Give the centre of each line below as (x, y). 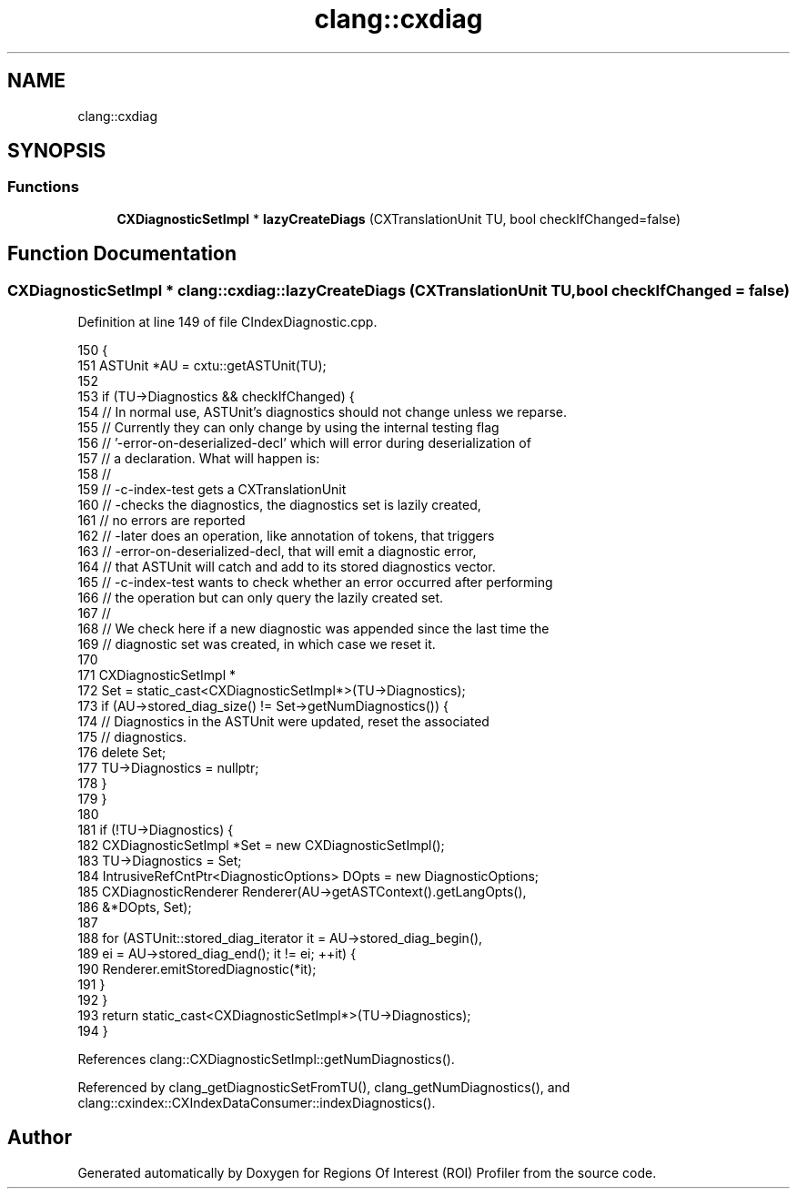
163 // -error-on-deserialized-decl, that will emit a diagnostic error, (277, 552)
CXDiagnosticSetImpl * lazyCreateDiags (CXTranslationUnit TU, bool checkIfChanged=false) (399, 218)
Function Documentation (122, 254)
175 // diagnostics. (132, 737)
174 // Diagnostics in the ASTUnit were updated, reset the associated (283, 722)
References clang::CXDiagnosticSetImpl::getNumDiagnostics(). (266, 1059)
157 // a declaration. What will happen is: (199, 459)
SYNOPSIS (57, 151)
